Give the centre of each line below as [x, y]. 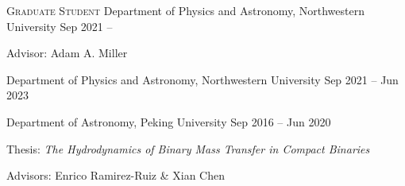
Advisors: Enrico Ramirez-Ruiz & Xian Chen [116, 175]
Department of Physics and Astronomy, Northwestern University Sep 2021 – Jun [202, 79]
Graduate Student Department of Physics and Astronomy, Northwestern [186, 10]
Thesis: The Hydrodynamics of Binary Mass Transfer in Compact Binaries [188, 148]
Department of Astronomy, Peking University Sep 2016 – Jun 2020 [169, 121]
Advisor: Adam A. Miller [67, 53]
